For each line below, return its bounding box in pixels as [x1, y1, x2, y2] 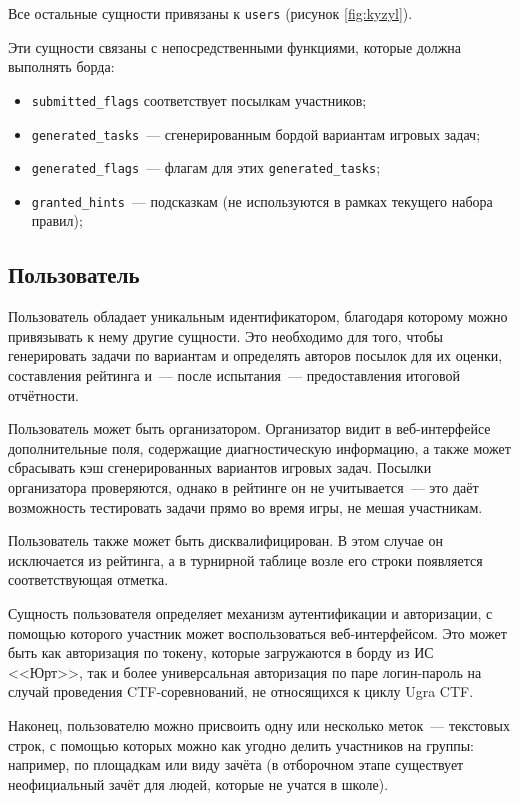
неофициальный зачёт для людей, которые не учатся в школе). [8, 773, 389, 794]
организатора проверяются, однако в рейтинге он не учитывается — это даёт [8, 477, 479, 498]
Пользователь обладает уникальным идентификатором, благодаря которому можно [8, 306, 508, 327]
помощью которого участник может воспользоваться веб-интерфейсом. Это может [8, 622, 507, 643]
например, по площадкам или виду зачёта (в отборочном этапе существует [8, 754, 464, 775]
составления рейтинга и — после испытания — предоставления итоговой [8, 365, 460, 386]
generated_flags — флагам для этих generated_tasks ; [31, 157, 381, 178]
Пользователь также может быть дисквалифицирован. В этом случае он [8, 530, 443, 551]
